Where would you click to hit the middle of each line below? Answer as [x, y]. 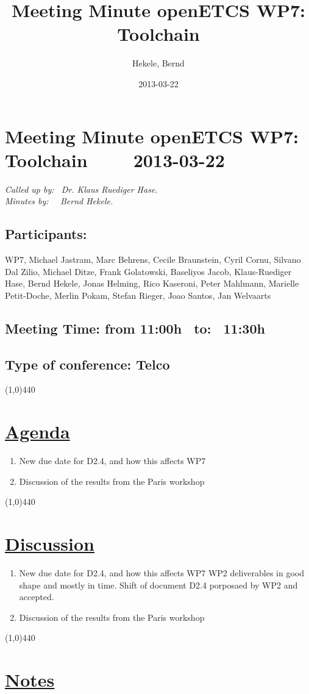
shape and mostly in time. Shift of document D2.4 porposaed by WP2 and [158, 585]
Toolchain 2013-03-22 [115, 159]
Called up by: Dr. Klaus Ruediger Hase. [81, 189]
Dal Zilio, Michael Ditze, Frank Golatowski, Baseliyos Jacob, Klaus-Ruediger [148, 271]
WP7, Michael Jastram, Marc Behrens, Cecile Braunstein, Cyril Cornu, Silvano [153, 259]
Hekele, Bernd [158, 63]
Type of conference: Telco [87, 364]
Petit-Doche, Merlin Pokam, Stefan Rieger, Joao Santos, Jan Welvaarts [138, 295]
